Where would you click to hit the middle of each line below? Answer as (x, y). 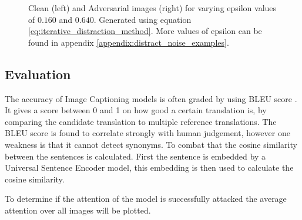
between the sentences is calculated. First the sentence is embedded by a (135, 156)
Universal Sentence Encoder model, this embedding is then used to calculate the (149, 167)
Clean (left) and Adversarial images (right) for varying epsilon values (152, 8)
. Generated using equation (142, 19)
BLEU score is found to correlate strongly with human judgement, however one (147, 133)
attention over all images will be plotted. (78, 210)
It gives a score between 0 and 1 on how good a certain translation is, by (136, 110)
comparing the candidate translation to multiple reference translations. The (141, 121)
